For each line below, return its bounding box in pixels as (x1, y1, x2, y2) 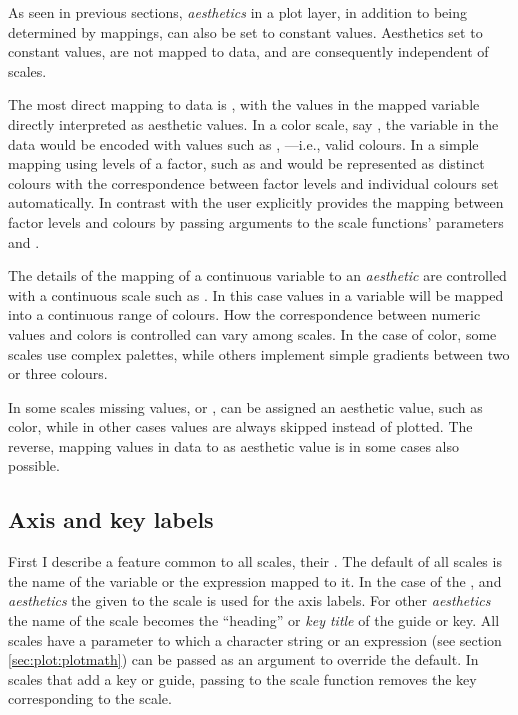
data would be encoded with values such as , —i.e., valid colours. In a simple (8, 133, 479, 154)
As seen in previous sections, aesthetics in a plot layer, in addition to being (8, 2, 467, 22)
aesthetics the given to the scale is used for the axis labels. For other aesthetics (8, 590, 491, 611)
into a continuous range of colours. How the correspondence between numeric (8, 304, 481, 325)
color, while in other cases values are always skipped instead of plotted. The (8, 416, 473, 437)
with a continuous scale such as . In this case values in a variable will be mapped (8, 284, 504, 305)
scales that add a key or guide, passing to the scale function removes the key (8, 668, 477, 689)
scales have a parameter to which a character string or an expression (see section (8, 629, 502, 650)
